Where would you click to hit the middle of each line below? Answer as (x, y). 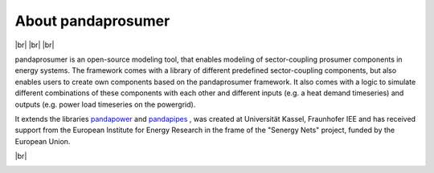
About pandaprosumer (92, 21)
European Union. (43, 141)
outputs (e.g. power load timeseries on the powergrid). (105, 104)
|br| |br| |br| (35, 45)
